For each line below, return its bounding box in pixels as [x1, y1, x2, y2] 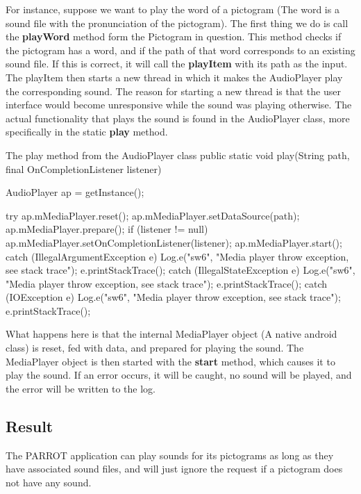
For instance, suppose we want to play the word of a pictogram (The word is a [6, 2, 339, 16]
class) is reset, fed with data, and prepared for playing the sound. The [6, 340, 304, 355]
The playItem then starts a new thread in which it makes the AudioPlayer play [6, 69, 343, 84]
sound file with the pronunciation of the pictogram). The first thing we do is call [6, 15, 349, 30]
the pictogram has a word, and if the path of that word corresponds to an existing [6, 42, 355, 57]
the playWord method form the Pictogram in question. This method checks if [6, 29, 342, 44]
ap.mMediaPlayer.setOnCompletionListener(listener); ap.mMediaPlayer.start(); [6, 235, 342, 249]
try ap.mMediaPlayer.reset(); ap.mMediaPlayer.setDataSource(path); [6, 208, 300, 222]
